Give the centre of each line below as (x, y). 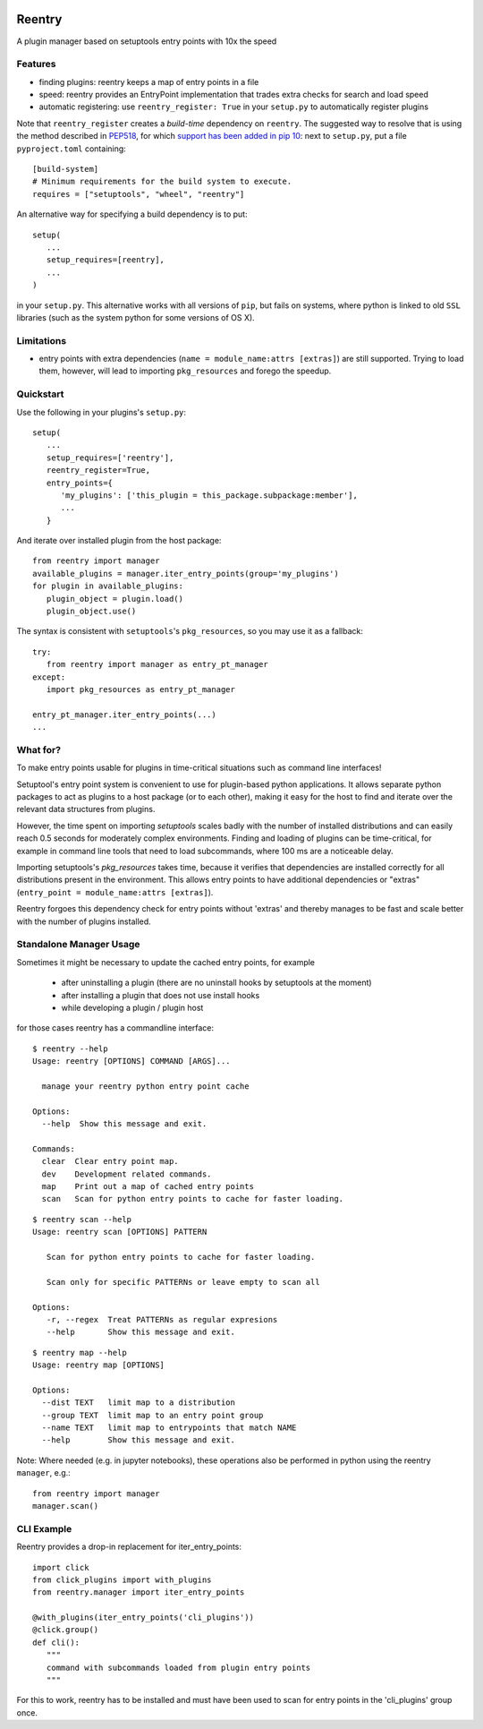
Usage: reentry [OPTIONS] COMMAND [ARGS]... (132, 1061)
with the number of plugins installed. (84, 921)
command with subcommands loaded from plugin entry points (178, 1667)
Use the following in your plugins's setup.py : (102, 412)
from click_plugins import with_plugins (122, 1579)
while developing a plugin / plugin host (132, 1007)
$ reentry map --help (80, 1352)
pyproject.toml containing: (72, 149)
